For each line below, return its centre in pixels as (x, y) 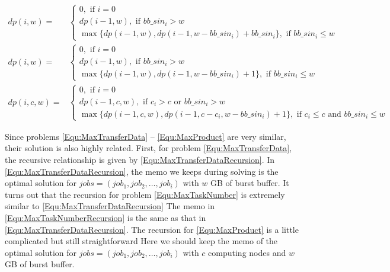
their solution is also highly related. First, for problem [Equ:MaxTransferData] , (148, 148)
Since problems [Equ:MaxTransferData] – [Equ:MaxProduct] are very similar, (146, 136)
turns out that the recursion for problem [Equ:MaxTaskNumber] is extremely (145, 194)
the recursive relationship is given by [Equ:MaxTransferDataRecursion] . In (140, 160)
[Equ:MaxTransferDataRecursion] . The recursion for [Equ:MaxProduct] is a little (152, 229)
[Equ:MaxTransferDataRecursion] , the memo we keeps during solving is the (142, 171)
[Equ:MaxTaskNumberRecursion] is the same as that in (106, 218)
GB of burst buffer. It (250, 183)
